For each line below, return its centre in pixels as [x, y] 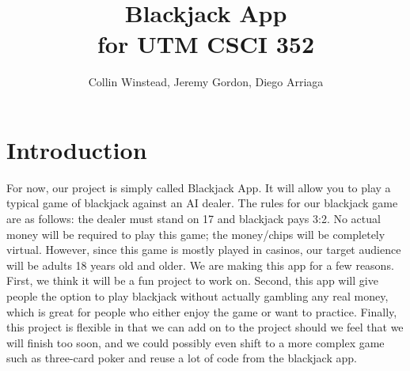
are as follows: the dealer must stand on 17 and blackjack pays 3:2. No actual [194, 219]
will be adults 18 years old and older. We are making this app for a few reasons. [200, 265]
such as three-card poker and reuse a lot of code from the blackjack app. [182, 358]
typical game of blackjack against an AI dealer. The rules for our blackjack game [202, 203]
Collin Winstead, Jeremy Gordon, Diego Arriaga [206, 82]
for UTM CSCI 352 [206, 44]
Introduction [77, 149]
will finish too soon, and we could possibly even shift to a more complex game [196, 342]
